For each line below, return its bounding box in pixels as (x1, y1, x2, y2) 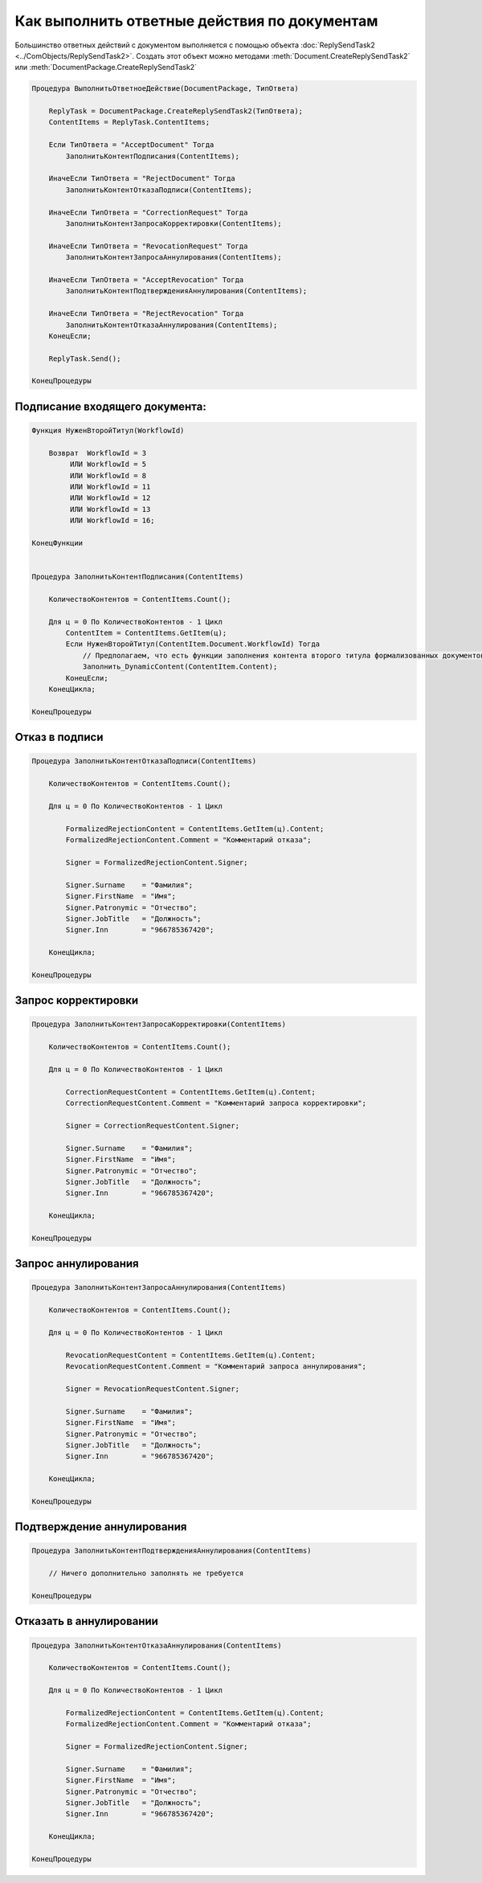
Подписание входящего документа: (14, 399, 206, 413)
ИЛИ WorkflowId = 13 (69, 505, 151, 514)
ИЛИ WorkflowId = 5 (69, 460, 147, 469)
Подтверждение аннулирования (14, 1520, 187, 1534)
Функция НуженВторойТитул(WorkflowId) (31, 426, 185, 436)
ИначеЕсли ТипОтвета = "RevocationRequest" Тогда (48, 241, 248, 251)
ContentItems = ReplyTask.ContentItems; (48, 117, 210, 127)
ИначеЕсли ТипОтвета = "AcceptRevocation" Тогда (48, 275, 244, 284)
